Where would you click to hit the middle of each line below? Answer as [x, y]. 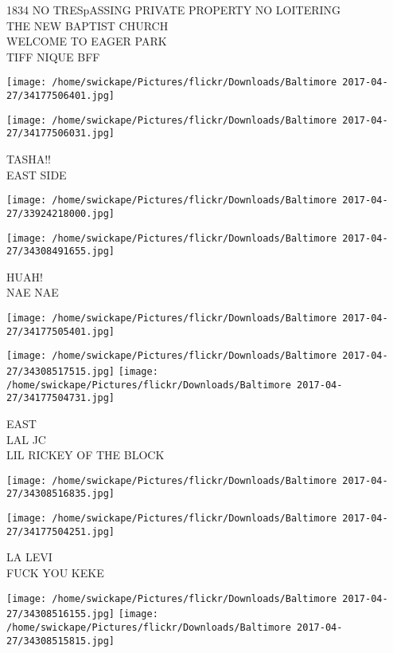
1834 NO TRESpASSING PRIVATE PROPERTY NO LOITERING [174, 10]
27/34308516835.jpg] [61, 494]
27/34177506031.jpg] [61, 134]
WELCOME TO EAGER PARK [87, 41]
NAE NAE [33, 292]
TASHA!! [29, 159]
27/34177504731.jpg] [61, 398]
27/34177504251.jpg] [61, 531]
